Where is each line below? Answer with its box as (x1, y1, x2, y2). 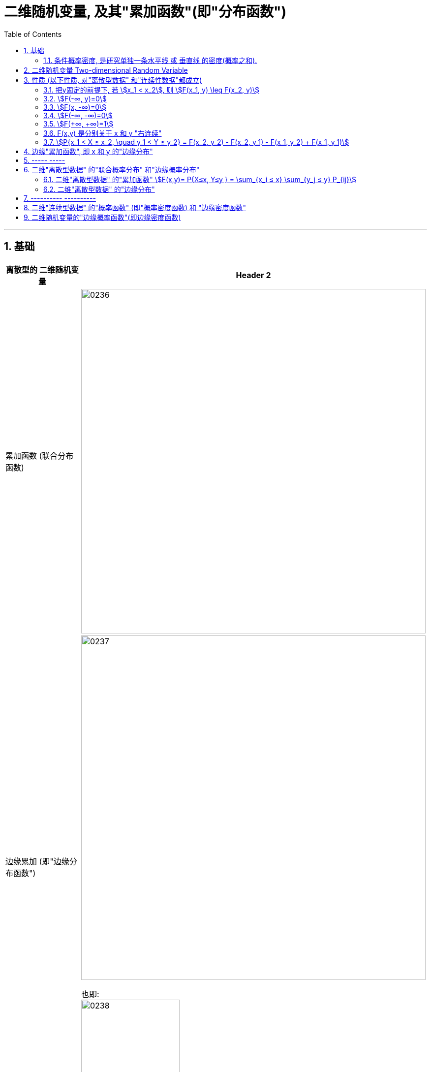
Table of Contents (4, 30, 62, 38)
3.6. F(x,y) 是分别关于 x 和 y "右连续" (43, 128, 162, 137)
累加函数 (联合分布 (5, 450, 74, 461)
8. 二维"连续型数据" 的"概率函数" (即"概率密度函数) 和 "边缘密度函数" (24, 203, 246, 212)
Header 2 (236, 270, 271, 280)
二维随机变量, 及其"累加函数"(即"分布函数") (4, 3, 287, 20)
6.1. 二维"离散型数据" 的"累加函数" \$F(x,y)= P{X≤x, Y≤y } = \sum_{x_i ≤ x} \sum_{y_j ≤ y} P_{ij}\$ (43, 175, 356, 184)
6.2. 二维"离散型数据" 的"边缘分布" (43, 185, 155, 193)
